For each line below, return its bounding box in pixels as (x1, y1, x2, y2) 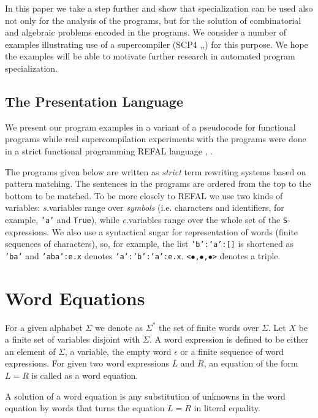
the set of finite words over (159, 321, 259, 333)
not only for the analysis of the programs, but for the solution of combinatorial (5, 13, 301, 26)
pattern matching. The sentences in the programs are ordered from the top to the (5, 177, 311, 190)
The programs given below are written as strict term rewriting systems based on (5, 165, 306, 178)
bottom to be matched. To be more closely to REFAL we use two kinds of (5, 189, 283, 202)
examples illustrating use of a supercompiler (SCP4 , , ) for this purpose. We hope (5, 37, 308, 50)
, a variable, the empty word (65, 344, 172, 357)
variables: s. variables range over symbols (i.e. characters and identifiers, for (5, 201, 284, 214)
